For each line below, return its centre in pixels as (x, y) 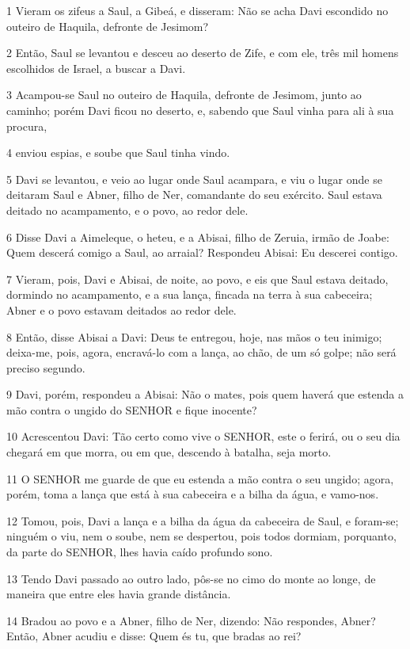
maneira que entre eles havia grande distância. (119, 594)
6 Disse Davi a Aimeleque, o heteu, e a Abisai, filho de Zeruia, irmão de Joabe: (198, 237)
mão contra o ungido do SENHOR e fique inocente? (132, 409)
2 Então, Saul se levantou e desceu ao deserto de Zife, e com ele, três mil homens (203, 53)
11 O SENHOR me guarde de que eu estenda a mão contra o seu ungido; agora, (200, 478)
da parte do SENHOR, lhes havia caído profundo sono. (140, 552)
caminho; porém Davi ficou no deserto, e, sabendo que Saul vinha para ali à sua (200, 110)
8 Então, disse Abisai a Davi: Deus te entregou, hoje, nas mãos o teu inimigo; (194, 336)
